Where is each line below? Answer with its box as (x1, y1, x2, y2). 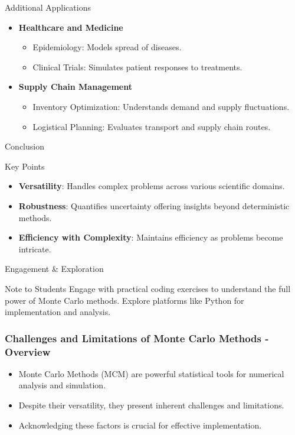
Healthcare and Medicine (18, 21, 123, 33)
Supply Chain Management (18, 80, 132, 93)
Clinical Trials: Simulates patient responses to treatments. (32, 60, 242, 73)
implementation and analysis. (5, 306, 111, 318)
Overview (5, 344, 51, 359)
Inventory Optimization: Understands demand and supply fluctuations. (32, 100, 290, 112)
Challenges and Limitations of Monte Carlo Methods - (5, 330, 269, 345)
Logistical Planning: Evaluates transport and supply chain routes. (32, 120, 271, 132)
